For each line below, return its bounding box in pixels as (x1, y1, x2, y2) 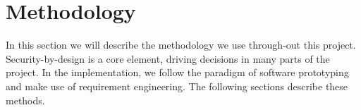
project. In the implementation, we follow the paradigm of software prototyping (6, 65, 349, 80)
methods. (6, 92, 45, 107)
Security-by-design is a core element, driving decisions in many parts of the (6, 51, 330, 66)
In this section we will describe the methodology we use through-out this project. (6, 37, 356, 52)
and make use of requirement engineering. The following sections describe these (6, 78, 348, 93)
